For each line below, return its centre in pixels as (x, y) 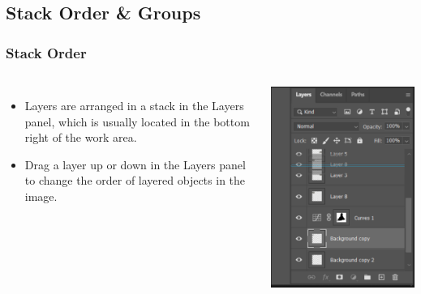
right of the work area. (81, 137)
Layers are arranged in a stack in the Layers (134, 105)
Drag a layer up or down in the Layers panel (135, 164)
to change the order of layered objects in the (135, 180)
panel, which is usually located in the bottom (137, 121)
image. (41, 196)
